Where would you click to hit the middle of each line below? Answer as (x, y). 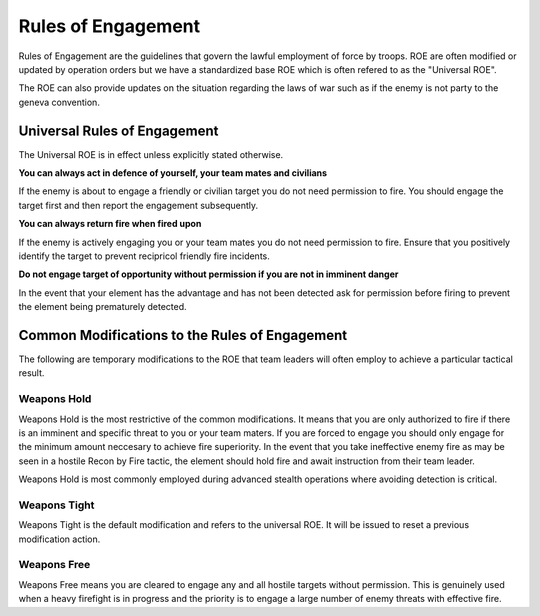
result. (31, 373)
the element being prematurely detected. (102, 307)
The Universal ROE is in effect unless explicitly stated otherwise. (151, 154)
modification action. (59, 539)
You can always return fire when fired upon (110, 224)
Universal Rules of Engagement (118, 130)
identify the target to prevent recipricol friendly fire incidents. (144, 256)
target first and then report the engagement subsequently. (138, 205)
